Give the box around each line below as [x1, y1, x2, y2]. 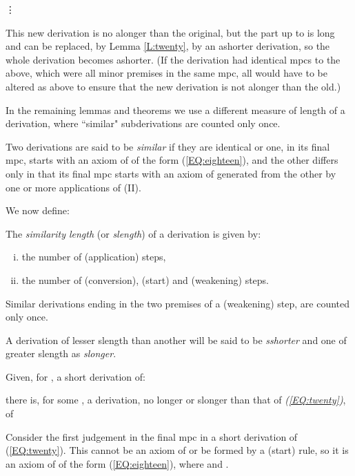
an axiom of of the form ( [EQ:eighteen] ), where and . [6, 456, 229, 470]
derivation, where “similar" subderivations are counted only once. [6, 116, 281, 131]
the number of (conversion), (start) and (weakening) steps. [21, 272, 269, 287]
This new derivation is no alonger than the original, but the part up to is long [6, 25, 335, 39]
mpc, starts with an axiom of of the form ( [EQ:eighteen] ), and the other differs [6, 153, 338, 167]
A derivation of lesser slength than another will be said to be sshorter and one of [6, 332, 347, 347]
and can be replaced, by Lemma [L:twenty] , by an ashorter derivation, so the [6, 39, 330, 53]
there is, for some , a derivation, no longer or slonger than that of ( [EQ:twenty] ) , [6, 392, 346, 407]
